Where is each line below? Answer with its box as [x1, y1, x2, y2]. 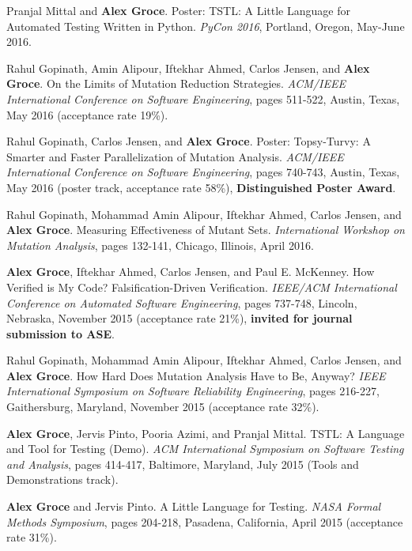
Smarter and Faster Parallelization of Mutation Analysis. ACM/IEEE [6, 148, 344, 164]
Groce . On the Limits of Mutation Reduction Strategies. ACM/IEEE [6, 75, 346, 92]
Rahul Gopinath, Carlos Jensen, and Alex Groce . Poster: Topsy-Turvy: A [6, 133, 371, 149]
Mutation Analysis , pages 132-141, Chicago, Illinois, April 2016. [6, 236, 314, 253]
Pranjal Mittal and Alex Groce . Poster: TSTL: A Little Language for [6, 2, 350, 18]
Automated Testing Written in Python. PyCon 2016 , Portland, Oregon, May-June [6, 17, 405, 34]
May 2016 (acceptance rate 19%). [6, 106, 168, 123]
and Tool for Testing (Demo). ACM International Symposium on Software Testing [6, 440, 404, 457]
